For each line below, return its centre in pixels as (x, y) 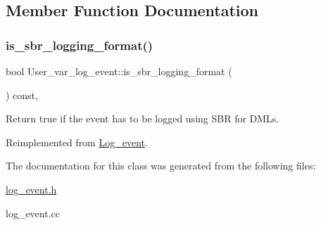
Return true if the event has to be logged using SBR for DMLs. (143, 118)
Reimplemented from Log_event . (77, 142)
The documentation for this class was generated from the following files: (161, 166)
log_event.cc (33, 213)
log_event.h (31, 189)
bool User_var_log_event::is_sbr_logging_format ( (119, 71)
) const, (22, 95)
